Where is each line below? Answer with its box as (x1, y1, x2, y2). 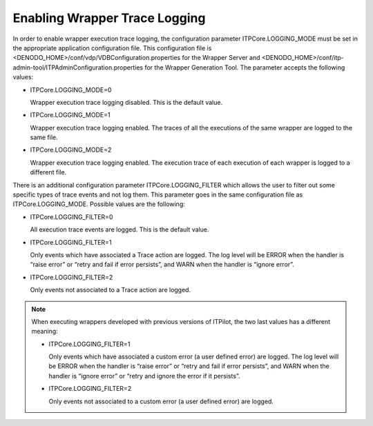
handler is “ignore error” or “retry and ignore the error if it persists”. (48, 372, 240, 380)
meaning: (31, 327, 58, 336)
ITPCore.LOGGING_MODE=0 (30, 85, 112, 94)
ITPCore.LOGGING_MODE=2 (30, 145, 112, 154)
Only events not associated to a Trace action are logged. (30, 286, 191, 294)
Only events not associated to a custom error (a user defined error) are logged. (48, 397, 274, 405)
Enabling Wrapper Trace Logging (12, 10, 206, 26)
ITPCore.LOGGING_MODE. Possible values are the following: (12, 200, 186, 208)
